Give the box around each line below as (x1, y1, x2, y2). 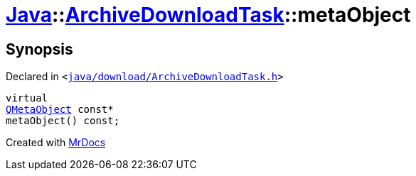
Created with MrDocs (6, 136, 106, 149)
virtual (6, 92, 48, 104)
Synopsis (6, 40, 73, 58)
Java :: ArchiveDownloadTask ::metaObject (6, 3, 411, 27)
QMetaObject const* (6, 104, 114, 116)
